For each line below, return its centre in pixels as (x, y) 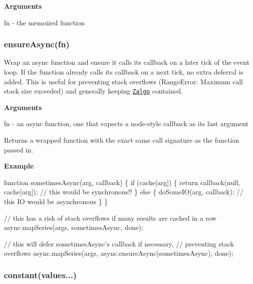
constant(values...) (40, 275)
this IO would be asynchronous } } (56, 201)
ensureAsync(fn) (37, 44)
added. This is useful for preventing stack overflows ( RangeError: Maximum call (124, 81)
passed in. (19, 149)
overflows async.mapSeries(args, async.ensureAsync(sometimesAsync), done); (119, 253)
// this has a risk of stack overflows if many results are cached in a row (110, 218)
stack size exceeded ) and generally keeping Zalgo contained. (93, 91)
